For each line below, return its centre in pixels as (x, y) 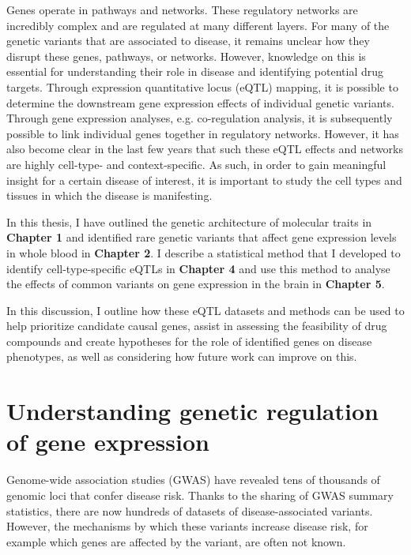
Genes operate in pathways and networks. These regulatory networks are (182, 9)
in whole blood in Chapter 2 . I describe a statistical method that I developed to (204, 252)
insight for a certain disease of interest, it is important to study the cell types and (204, 180)
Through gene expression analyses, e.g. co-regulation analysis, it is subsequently (200, 118)
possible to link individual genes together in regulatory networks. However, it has (203, 133)
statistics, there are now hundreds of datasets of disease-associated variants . (190, 510)
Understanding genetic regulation (192, 411)
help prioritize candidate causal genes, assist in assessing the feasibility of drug (197, 326)
